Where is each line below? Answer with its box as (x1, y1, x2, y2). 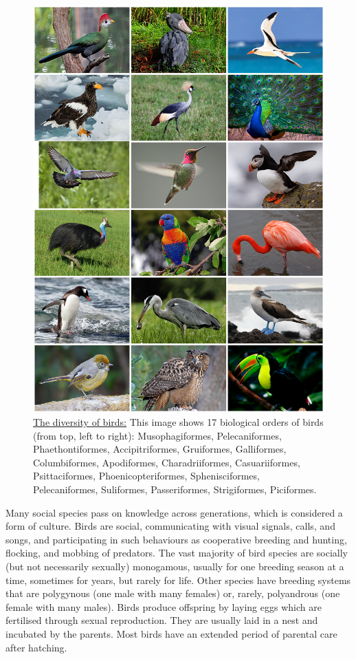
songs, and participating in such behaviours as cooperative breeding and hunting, (5, 532, 347, 546)
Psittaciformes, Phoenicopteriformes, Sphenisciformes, (33, 468, 260, 483)
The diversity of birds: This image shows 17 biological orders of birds (33, 415, 324, 429)
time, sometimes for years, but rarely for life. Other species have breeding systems (5, 572, 351, 587)
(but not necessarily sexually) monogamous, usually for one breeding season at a (5, 559, 344, 574)
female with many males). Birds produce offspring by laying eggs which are (5, 599, 322, 614)
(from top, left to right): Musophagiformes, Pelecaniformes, (33, 428, 282, 442)
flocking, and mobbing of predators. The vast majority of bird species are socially (5, 545, 348, 560)
